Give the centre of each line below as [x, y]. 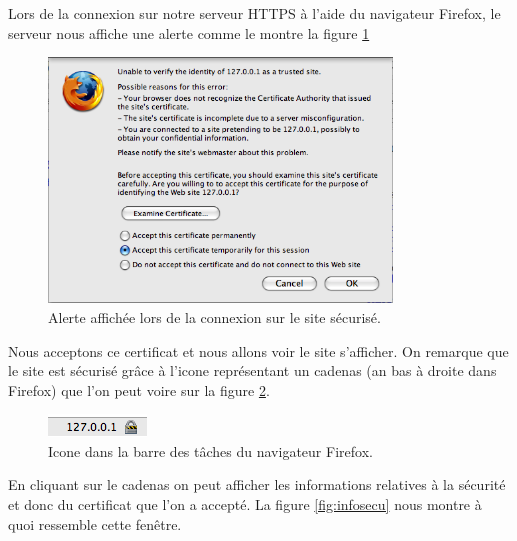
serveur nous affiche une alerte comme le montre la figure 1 [189, 32]
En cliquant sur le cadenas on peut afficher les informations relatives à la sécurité [257, 484]
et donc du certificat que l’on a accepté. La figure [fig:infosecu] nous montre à [245, 504]
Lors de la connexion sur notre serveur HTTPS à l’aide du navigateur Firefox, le [254, 13]
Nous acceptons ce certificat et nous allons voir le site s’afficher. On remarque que [258, 350]
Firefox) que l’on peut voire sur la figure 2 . [139, 389]
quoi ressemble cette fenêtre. [95, 523]
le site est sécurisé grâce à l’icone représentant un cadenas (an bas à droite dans [252, 370]
